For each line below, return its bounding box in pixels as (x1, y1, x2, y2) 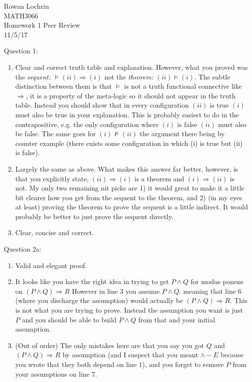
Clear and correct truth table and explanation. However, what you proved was (15, 62, 248, 72)
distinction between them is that (15, 81, 112, 91)
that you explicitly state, (15, 173, 89, 183)
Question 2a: (4, 244, 42, 254)
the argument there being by (140, 128, 225, 139)
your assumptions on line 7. (15, 368, 97, 379)
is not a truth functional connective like (124, 81, 242, 91)
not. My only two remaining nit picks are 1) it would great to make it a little (15, 183, 245, 193)
